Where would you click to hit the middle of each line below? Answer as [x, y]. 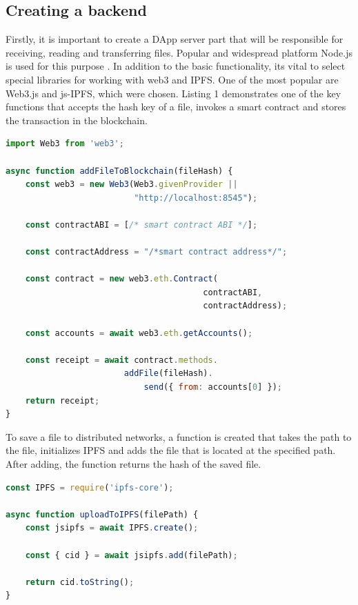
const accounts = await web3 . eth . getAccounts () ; [139, 333]
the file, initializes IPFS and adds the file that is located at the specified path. [171, 450]
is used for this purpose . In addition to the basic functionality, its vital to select [176, 66]
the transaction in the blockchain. [77, 120]
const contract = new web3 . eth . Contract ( [121, 279]
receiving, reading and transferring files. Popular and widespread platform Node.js [179, 52]
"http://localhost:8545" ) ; [196, 198]
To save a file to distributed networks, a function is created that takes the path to [179, 436]
